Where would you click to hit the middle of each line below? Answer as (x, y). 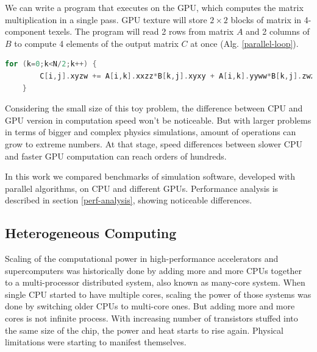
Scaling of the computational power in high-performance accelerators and (142, 259)
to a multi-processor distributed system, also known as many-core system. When (155, 282)
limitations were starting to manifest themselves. (96, 342)
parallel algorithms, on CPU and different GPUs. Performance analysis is (142, 188)
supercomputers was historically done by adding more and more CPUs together (153, 270)
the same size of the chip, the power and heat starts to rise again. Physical (144, 330)
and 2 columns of (278, 31)
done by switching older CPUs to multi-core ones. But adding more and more (150, 306)
